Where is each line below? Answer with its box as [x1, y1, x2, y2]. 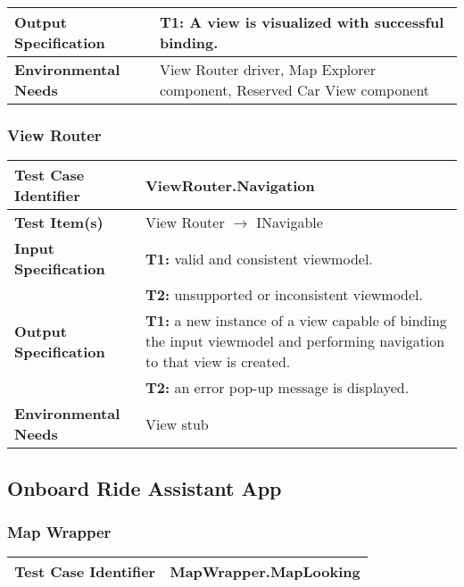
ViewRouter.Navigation [145, 174, 315, 196]
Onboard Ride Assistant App [7, 474, 282, 501]
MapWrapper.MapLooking [170, 561, 360, 583]
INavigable [256, 212, 323, 233]
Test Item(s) [14, 212, 104, 233]
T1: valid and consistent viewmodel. [145, 247, 373, 269]
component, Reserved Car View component [159, 80, 430, 100]
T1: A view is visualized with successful [159, 12, 444, 32]
